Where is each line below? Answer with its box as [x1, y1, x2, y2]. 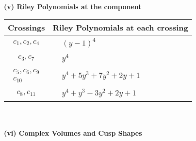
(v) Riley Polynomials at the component [4, 1, 142, 11]
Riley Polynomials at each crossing [52, 21, 188, 33]
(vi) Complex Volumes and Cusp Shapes [4, 127, 142, 138]
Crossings [8, 21, 45, 33]
